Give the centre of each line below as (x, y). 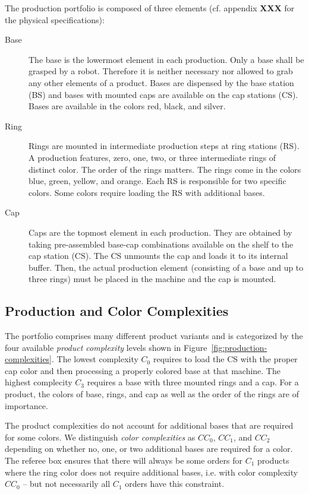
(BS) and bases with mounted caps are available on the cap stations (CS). (163, 94)
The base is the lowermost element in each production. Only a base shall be (166, 59)
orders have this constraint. (175, 484)
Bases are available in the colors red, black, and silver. (127, 106)
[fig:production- (239, 347)
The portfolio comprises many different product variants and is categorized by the (154, 336)
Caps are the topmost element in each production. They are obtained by (160, 232)
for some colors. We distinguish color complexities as (100, 437)
